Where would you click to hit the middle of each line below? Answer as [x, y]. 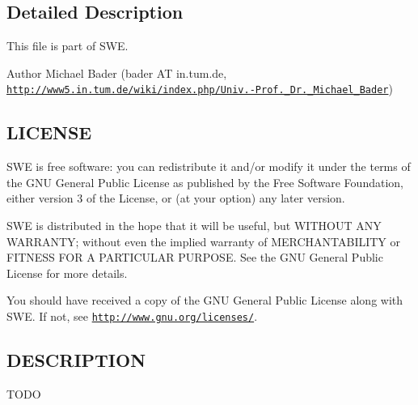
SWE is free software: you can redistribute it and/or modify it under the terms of [209, 166]
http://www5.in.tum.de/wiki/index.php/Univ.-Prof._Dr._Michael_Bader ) [200, 89]
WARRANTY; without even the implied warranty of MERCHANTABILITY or [204, 241]
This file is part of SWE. [68, 46]
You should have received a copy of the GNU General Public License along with [205, 300]
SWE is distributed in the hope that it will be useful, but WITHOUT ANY [194, 226]
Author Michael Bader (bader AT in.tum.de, [117, 72]
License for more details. [67, 273]
